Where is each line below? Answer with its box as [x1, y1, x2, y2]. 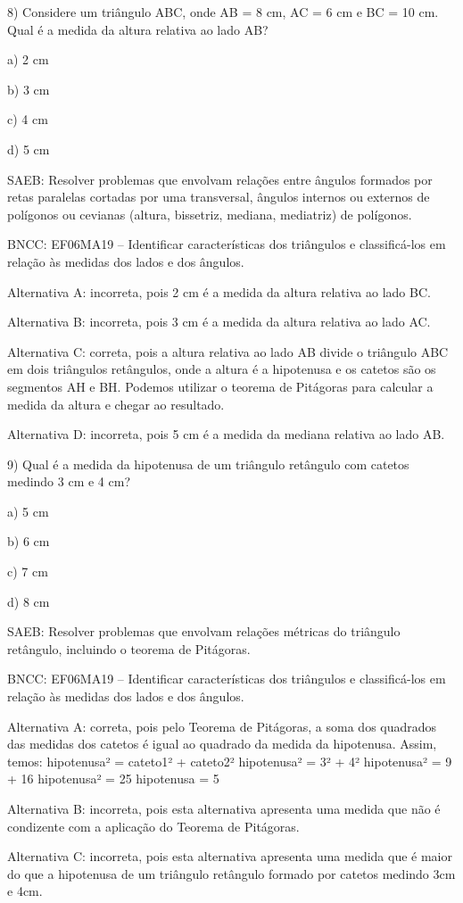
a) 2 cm [7, 50, 49, 69]
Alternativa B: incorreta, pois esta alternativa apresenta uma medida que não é [7, 799, 441, 817]
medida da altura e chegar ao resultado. [7, 394, 225, 413]
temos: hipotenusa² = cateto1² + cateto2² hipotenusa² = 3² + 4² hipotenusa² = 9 [7, 751, 452, 770]
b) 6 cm [7, 532, 50, 551]
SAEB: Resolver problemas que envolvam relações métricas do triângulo [7, 622, 401, 641]
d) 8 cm [7, 592, 50, 610]
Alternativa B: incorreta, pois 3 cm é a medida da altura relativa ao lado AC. [7, 312, 431, 331]
